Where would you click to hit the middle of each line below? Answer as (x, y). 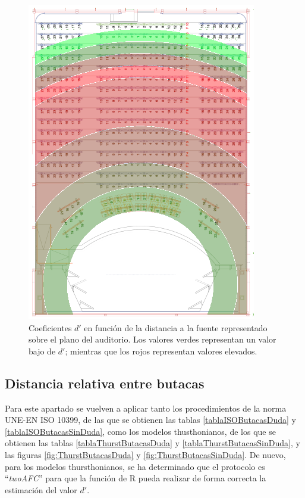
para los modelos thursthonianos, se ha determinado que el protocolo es (135, 466)
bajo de (42, 351)
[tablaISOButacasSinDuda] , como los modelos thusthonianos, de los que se (140, 431)
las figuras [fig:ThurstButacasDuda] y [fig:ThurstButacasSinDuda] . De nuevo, (145, 454)
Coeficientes (50, 327)
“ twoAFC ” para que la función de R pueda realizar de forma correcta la (136, 478)
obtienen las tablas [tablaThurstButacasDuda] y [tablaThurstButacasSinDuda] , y (152, 443)
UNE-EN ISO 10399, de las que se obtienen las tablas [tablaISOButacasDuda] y (151, 420)
